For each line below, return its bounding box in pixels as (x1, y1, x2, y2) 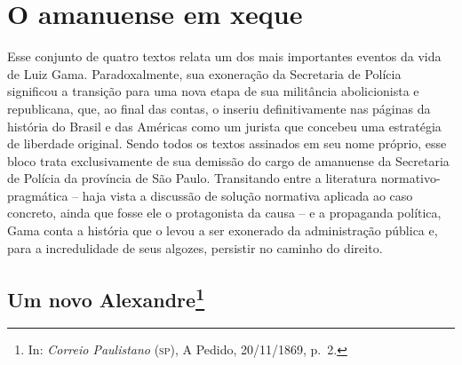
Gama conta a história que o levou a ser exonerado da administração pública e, (7, 221, 438, 240)
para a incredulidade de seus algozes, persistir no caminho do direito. (7, 238, 383, 257)
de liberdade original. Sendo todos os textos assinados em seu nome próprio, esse (7, 134, 447, 153)
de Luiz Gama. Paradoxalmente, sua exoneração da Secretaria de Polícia (7, 64, 402, 83)
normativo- (380, 169, 441, 187)
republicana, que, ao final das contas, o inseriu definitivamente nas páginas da (7, 99, 431, 117)
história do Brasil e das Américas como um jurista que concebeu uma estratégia (7, 116, 442, 135)
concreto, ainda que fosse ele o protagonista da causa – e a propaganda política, (7, 203, 442, 222)
